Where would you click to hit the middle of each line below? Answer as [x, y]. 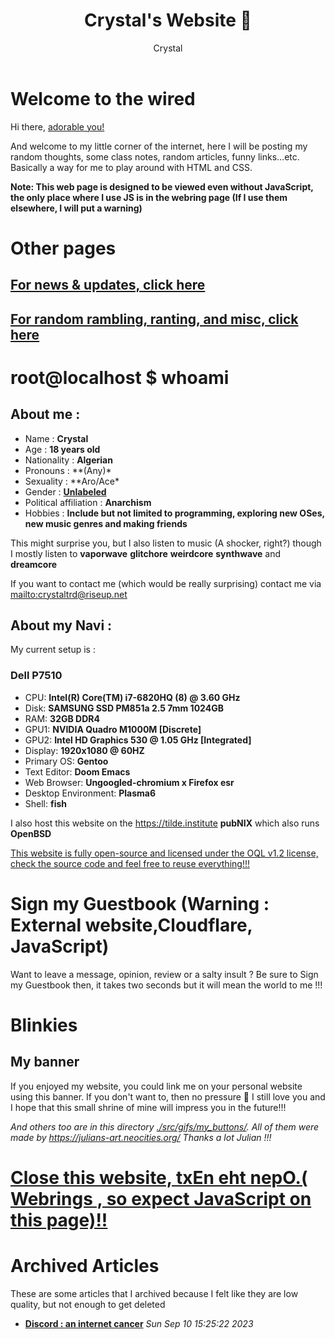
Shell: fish [46, 803]
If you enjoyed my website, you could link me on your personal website [156, 1086]
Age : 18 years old [62, 449]
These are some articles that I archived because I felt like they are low [154, 1293]
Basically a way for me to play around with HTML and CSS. [131, 167]
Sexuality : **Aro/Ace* [72, 481]
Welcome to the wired [103, 98]
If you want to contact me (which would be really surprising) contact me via [166, 583]
